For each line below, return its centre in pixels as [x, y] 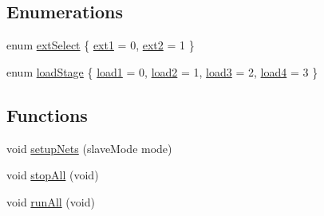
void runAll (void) [51, 201]
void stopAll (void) [53, 175]
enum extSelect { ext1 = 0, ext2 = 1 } [101, 45]
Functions [47, 114]
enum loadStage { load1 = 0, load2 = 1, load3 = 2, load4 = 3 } [162, 71]
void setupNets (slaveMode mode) [89, 148]
